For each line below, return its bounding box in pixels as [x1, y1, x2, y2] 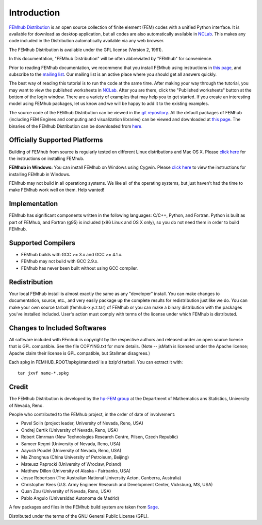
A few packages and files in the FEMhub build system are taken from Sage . [9, 504, 160, 510]
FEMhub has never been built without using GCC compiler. [21, 265, 138, 271]
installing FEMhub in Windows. [9, 171, 70, 177]
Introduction [9, 7, 60, 18]
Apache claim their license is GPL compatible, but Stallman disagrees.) [9, 350, 150, 356]
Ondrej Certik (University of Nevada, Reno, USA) [21, 427, 118, 433]
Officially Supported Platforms [9, 136, 103, 144]
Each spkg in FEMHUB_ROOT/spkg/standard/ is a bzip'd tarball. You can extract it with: [9, 359, 183, 365]
